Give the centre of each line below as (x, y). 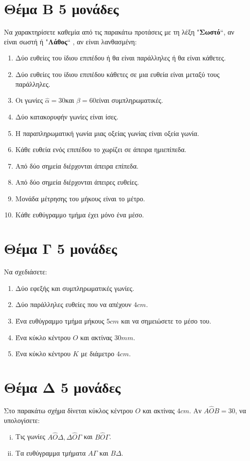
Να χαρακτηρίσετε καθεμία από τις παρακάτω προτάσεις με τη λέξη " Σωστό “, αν (119, 32)
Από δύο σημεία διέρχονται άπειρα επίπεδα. (77, 165)
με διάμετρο (98, 354)
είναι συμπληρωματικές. (130, 100)
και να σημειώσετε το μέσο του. (166, 320)
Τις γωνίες (30, 436)
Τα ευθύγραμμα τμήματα (51, 453)
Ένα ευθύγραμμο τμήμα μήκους (60, 320)
